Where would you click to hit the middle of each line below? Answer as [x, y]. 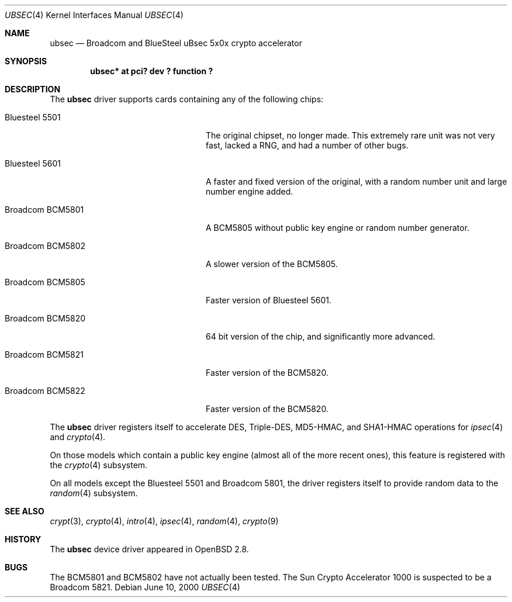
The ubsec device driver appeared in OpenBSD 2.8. [149, 549]
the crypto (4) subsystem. [99, 465]
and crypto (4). [78, 437]
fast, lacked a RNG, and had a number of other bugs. [307, 145]
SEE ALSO [25, 511]
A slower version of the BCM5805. [272, 264]
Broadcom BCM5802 [45, 246]
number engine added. [250, 191]
